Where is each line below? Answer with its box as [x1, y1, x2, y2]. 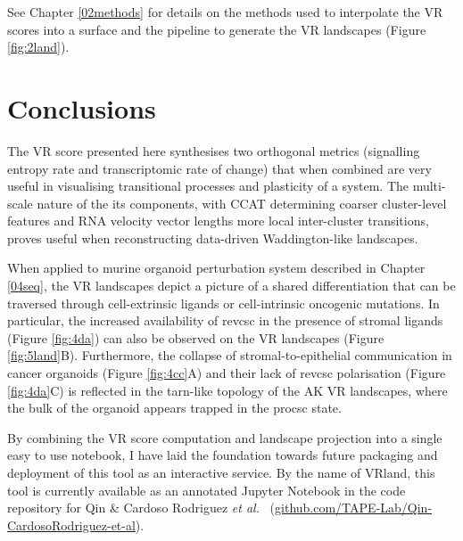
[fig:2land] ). [7, 37, 70, 56]
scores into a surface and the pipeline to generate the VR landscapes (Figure [7, 20, 426, 38]
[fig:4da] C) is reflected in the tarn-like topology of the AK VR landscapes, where [7, 381, 448, 399]
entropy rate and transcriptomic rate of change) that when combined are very [7, 159, 432, 177]
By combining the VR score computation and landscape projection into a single [7, 428, 442, 447]
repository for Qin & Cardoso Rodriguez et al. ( [7, 498, 276, 517]
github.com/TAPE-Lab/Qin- [275, 498, 433, 517]
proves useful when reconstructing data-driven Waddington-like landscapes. [7, 228, 418, 247]
